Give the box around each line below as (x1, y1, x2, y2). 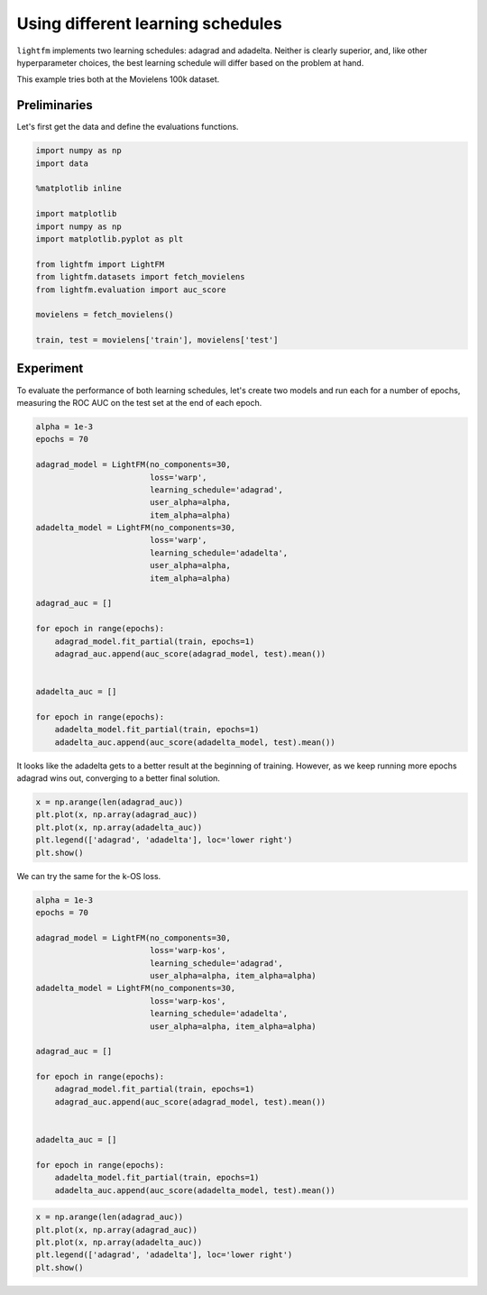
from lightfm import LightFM (35, 259, 165, 270)
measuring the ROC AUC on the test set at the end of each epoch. (16, 397, 262, 408)
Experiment (16, 361, 84, 376)
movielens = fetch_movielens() (35, 309, 175, 320)
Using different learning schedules (16, 14, 283, 33)
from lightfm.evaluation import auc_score (35, 284, 226, 295)
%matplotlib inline (35, 183, 122, 194)
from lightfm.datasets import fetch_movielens (35, 271, 245, 282)
